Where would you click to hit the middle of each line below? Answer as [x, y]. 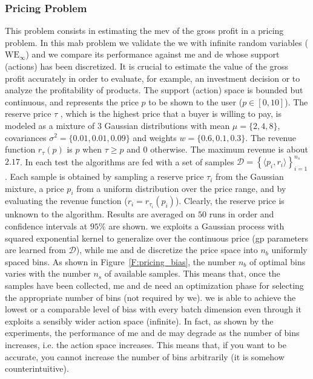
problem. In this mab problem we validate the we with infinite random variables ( [156, 42]
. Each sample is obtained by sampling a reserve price [104, 176]
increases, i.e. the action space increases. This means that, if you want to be [146, 344]
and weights [155, 137]
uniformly [289, 250]
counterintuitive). [37, 368]
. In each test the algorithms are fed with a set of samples [127, 161]
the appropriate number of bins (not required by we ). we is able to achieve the [150, 297]
